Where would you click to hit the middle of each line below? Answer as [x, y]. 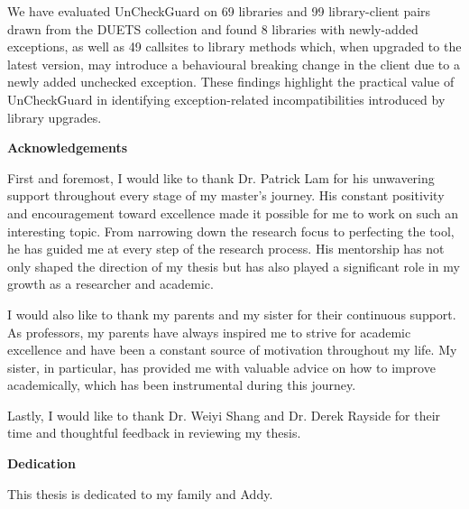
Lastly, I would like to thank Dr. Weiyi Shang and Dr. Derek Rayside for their [224, 415]
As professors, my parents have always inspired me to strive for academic [209, 332]
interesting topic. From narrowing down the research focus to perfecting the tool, [231, 231]
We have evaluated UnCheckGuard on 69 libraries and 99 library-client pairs [219, 11]
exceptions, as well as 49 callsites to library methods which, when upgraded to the [234, 46]
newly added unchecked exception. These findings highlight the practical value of [231, 82]
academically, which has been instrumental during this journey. [182, 385]
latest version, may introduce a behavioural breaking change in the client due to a [234, 64]
